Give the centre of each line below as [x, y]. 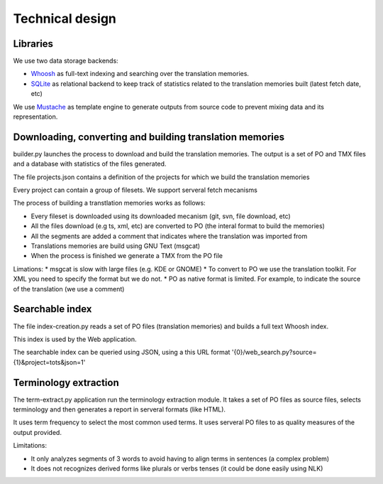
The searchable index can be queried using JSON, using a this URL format [122, 353]
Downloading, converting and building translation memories [149, 137]
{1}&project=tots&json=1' [49, 362]
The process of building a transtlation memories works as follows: [109, 203]
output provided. [37, 432]
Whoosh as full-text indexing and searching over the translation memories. [140, 74]
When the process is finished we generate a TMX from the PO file [127, 256]
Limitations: [30, 446]
